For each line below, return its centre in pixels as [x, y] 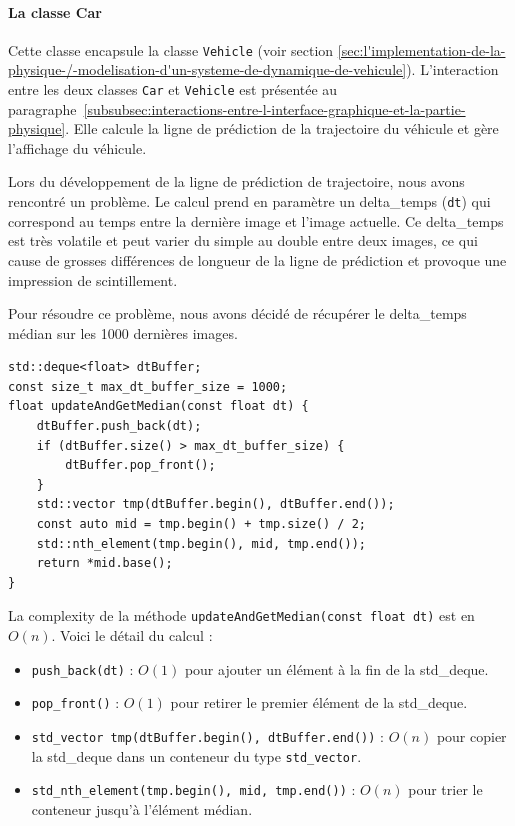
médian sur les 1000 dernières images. [123, 332]
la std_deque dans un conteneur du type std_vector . [196, 755]
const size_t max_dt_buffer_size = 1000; [148, 386]
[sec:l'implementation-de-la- [421, 49]
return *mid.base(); [104, 563]
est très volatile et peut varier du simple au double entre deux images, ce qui [243, 240]
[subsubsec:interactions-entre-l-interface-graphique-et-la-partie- [274, 108]
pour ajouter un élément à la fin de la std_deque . [336, 668]
